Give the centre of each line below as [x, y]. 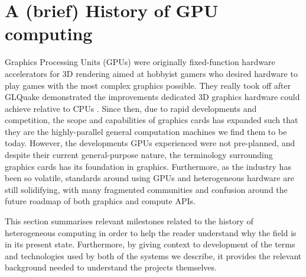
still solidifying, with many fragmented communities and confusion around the [146, 189]
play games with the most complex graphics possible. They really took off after [148, 85]
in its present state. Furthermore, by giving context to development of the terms [150, 244]
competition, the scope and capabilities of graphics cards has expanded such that [152, 120]
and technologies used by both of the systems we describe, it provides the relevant [153, 255]
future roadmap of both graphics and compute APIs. [100, 201]
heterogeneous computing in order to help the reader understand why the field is [151, 232]
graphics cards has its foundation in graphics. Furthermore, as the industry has [148, 166]
